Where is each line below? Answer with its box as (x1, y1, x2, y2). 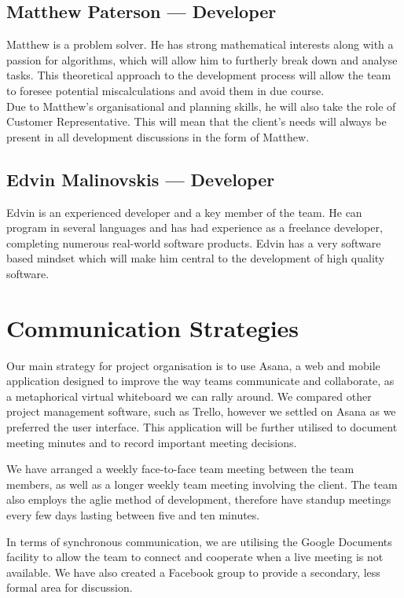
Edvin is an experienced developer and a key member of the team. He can (6, 204, 362, 220)
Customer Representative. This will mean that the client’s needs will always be (6, 113, 387, 130)
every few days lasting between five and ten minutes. (6, 507, 260, 523)
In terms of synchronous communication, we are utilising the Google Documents (6, 533, 392, 549)
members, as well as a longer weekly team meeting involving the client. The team (6, 475, 398, 492)
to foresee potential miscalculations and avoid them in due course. (6, 82, 325, 98)
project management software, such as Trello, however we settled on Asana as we (6, 403, 396, 420)
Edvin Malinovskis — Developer (6, 167, 275, 191)
